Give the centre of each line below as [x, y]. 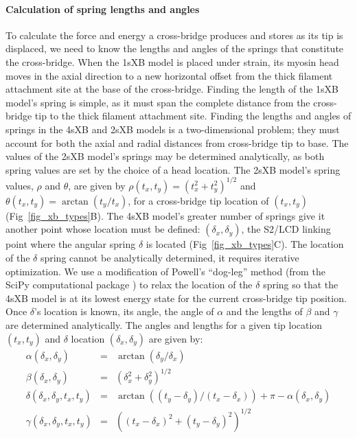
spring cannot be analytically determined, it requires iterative [170, 258]
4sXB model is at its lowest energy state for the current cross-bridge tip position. [176, 298]
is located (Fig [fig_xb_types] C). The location [245, 244]
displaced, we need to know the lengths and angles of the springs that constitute [175, 48]
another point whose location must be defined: [103, 229]
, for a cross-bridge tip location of [198, 200]
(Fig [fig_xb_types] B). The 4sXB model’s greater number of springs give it [165, 215]
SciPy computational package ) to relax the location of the [129, 285]
